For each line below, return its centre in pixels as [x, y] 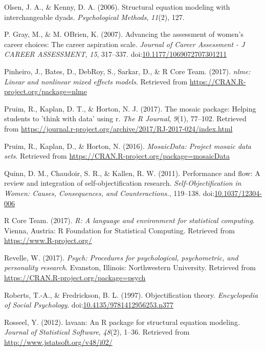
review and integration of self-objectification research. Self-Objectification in [123, 183]
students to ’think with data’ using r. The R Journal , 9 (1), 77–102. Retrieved [125, 118]
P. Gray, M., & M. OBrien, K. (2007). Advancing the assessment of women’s [124, 34]
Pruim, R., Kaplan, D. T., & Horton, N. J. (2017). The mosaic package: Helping [130, 108]
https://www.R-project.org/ [48, 240]
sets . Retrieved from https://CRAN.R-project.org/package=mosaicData [117, 156]
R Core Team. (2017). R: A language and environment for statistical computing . [129, 220]
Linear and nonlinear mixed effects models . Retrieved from [96, 81]
